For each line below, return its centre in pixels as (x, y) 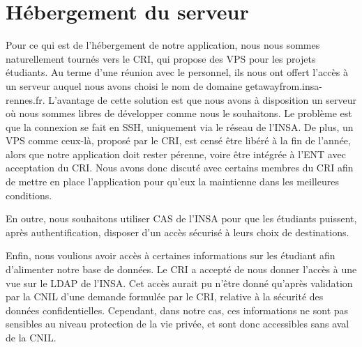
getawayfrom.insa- (284, 85)
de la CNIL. (31, 337)
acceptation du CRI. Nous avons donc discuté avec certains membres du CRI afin (180, 168)
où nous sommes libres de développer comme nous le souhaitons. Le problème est (179, 113)
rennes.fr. (25, 99)
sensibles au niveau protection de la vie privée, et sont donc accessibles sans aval (178, 324)
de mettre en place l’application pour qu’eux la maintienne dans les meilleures (172, 182)
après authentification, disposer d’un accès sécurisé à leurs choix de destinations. (178, 232)
